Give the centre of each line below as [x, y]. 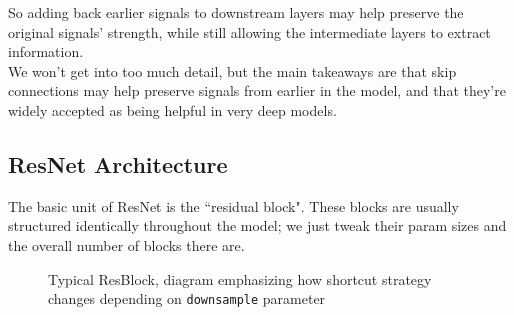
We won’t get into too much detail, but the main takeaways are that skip [232, 70]
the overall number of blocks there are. [126, 244]
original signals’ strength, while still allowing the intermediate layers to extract [249, 31]
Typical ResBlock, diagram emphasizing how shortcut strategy [240, 278]
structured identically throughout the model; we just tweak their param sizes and [257, 225]
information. [46, 51]
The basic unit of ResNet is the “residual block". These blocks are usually [233, 205]
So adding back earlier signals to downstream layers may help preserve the [236, 12]
